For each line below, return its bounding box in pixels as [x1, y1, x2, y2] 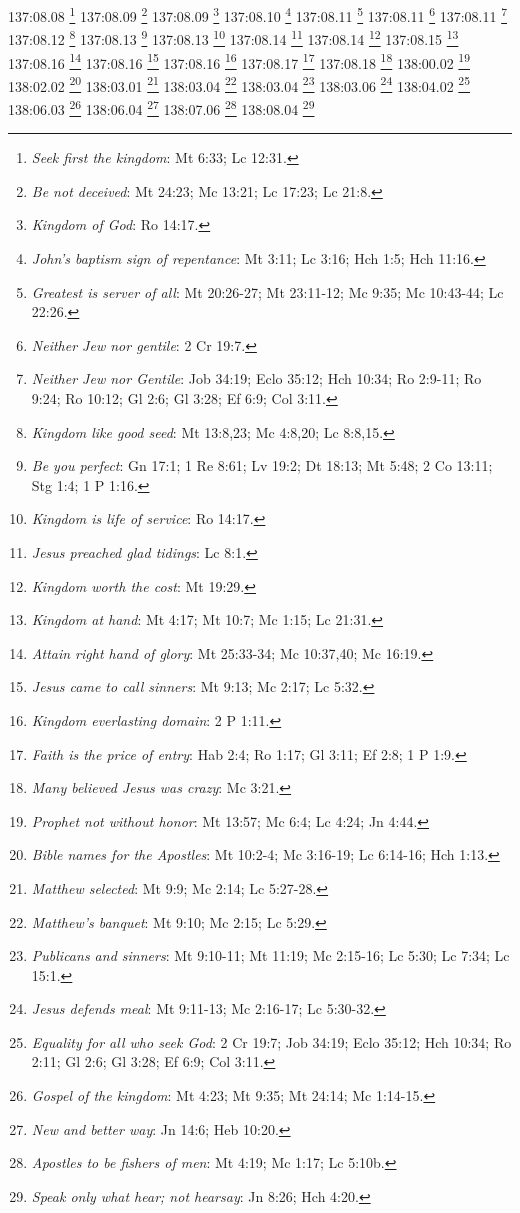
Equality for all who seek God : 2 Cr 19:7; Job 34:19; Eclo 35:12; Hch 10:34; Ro [31, 1031, 512, 1052]
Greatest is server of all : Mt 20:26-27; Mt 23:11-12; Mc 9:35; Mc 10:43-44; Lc [31, 281, 504, 302]
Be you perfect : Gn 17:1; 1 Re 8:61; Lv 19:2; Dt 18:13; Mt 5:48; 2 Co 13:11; [31, 455, 493, 476]
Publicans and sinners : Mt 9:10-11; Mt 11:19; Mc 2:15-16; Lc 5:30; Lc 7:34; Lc [31, 945, 510, 966]
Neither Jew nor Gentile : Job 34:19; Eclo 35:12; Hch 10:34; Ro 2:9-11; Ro [31, 368, 482, 389]
